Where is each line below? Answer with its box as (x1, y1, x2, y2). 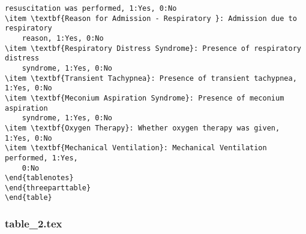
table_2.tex (5, 216, 62, 231)
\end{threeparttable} (5, 183, 91, 192)
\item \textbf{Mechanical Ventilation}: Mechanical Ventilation (5, 144, 267, 153)
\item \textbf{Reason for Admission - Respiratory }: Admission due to (5, 14, 297, 23)
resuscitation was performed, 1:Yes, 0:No (5, 4, 177, 13)
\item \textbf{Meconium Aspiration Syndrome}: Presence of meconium (5, 93, 284, 102)
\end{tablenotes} (5, 174, 74, 183)
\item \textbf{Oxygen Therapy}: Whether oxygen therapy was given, (5, 123, 280, 132)
